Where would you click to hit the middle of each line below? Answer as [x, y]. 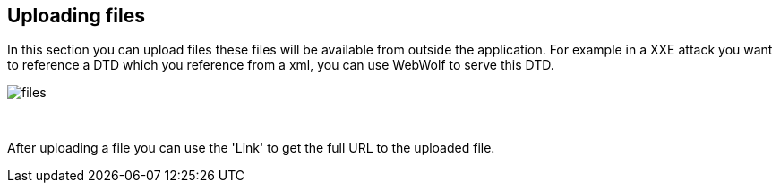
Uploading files [77, 16]
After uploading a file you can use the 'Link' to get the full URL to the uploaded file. [251, 148]
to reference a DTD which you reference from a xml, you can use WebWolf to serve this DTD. [281, 65]
